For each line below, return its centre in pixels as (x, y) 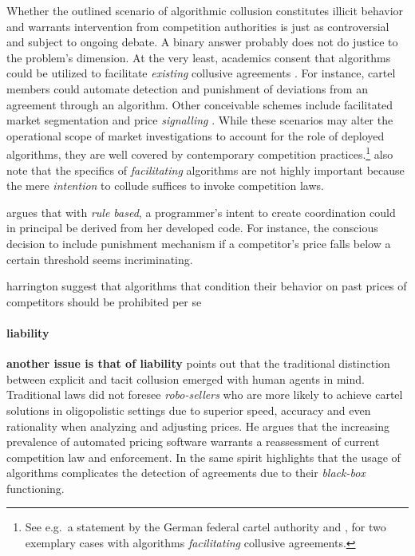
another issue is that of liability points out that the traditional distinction (198, 363)
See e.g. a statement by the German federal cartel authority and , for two (206, 527)
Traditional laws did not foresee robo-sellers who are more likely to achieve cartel (205, 394)
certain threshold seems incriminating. (100, 259)
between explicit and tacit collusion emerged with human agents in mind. (186, 379)
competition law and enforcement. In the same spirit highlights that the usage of (204, 457)
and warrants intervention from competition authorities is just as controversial (198, 26)
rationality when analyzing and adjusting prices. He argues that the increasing (198, 426)
